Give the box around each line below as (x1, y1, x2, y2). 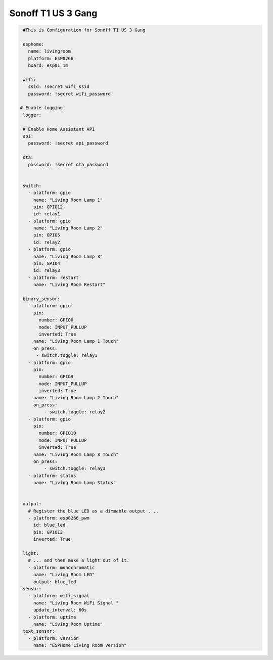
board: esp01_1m (28, 63, 68, 68)
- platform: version (28, 635, 79, 641)
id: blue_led (33, 522, 66, 528)
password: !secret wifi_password (28, 91, 111, 97)
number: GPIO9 (38, 374, 74, 380)
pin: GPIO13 (33, 529, 63, 535)
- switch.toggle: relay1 (36, 353, 98, 358)
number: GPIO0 (38, 317, 74, 323)
